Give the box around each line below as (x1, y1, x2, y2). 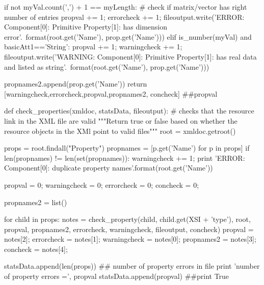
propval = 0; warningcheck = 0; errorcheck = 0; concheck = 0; (4, 179, 199, 190)
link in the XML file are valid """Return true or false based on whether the (4, 115, 237, 126)
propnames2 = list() (4, 196, 67, 207)
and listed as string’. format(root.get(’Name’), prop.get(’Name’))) (4, 61, 209, 72)
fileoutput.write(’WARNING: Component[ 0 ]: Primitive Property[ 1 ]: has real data (4, 51, 257, 62)
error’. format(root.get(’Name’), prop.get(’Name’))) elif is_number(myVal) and (4, 31, 252, 42)
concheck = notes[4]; (4, 243, 68, 254)
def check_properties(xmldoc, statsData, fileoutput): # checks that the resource (4, 105, 254, 116)
